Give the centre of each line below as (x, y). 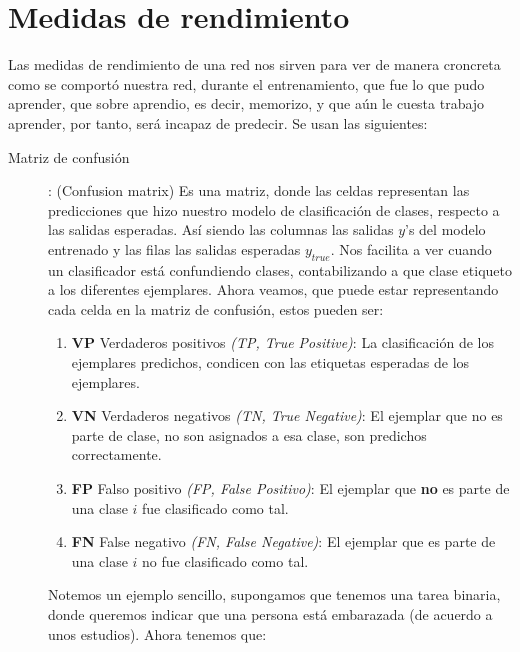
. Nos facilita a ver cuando (411, 248)
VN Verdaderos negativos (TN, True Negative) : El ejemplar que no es (287, 415)
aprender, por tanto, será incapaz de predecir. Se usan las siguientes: (218, 122)
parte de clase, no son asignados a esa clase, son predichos (249, 434)
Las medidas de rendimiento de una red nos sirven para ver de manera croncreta (254, 64)
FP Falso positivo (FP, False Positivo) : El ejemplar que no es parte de (290, 488)
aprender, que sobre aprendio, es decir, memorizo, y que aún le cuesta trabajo (246, 103)
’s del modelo (445, 229)
